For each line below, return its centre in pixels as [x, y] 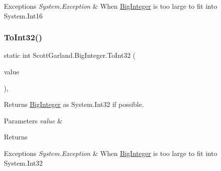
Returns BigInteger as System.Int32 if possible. [74, 104]
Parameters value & [33, 120]
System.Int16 [23, 15]
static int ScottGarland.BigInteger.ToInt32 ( [70, 55]
